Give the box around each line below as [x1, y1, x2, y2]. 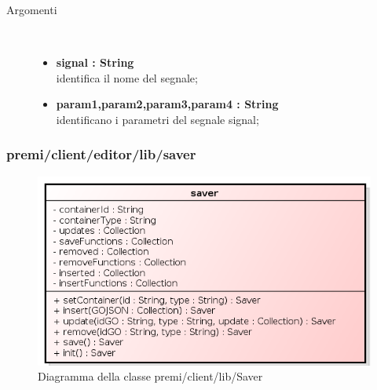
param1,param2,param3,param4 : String [56, 96, 279, 112]
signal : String [56, 54, 134, 71]
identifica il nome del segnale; [56, 69, 198, 86]
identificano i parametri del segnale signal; [56, 111, 259, 127]
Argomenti [6, 2, 57, 17]
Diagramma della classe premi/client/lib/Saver [38, 368, 263, 385]
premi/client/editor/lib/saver [6, 144, 196, 164]
